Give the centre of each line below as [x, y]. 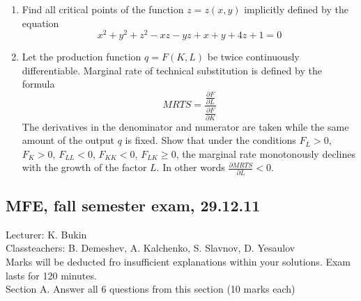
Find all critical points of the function [103, 9]
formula [38, 84]
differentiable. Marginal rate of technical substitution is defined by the [172, 70]
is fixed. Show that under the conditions [210, 140]
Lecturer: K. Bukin [46, 234]
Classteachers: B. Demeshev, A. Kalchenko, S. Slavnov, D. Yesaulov [151, 248]
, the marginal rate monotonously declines [266, 153]
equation [40, 23]
